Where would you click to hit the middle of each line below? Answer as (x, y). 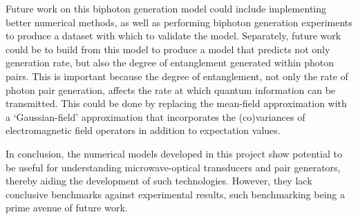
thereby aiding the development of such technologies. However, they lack (159, 181)
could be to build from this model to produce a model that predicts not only (168, 49)
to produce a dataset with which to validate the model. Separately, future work (173, 36)
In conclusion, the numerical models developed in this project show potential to (174, 153)
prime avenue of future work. (67, 208)
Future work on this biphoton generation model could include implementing (166, 8)
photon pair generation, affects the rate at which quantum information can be (171, 89)
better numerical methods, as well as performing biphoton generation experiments (179, 22)
